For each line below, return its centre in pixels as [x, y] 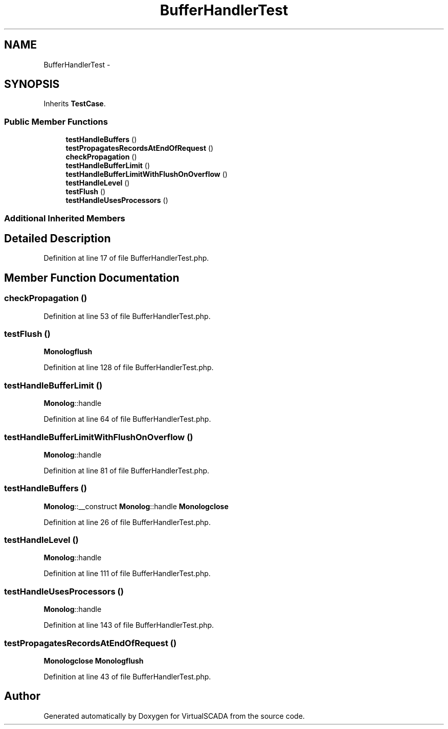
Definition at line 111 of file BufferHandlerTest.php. [127, 574]
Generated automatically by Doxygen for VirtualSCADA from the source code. [174, 716]
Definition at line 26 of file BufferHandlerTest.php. [127, 522]
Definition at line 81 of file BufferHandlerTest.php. [127, 470]
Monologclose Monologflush [94, 660]
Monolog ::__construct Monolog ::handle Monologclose [136, 506]
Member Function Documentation [92, 278]
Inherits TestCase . [75, 104]
